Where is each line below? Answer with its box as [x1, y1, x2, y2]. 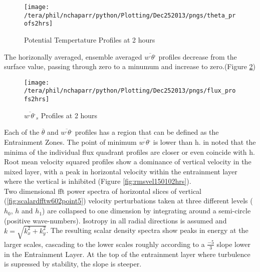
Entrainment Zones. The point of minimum [4, 136, 137, 147]
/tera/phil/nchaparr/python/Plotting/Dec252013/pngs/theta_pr [24, 12, 236, 19]
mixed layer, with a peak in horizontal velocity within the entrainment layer [4, 166, 237, 176]
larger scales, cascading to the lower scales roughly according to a [4, 238, 205, 249]
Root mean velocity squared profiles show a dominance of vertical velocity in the [4, 156, 251, 167]
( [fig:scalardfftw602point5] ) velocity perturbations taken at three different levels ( [4, 195, 253, 206]
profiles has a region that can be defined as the [75, 127, 219, 137]
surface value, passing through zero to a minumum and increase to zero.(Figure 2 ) [4, 61, 256, 72]
